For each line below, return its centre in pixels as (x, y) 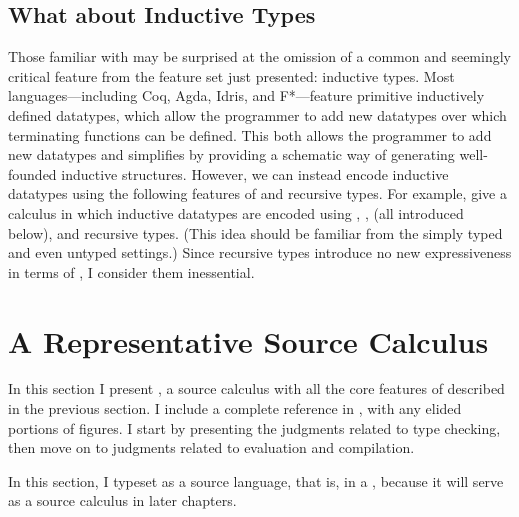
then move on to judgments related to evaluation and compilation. (211, 447)
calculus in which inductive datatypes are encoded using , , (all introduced (236, 212)
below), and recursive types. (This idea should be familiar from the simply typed (255, 232)
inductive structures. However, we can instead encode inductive (255, 173)
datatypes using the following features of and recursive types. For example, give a (257, 193)
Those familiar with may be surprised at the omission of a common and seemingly (259, 56)
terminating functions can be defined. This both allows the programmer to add (250, 134)
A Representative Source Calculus (248, 340)
